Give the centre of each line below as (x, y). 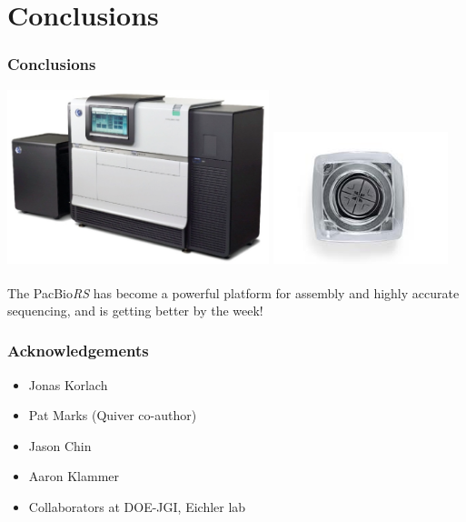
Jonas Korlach (68, 384)
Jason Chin (60, 445)
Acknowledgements (78, 351)
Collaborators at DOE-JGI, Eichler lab (137, 507)
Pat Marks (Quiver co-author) (113, 415)
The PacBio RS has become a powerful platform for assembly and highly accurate (233, 292)
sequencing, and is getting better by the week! (135, 310)
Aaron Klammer (74, 476)
